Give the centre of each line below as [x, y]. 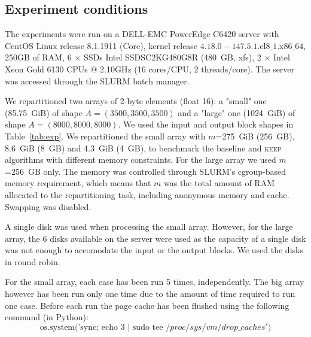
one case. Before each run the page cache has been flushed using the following [147, 305]
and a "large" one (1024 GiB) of [237, 112]
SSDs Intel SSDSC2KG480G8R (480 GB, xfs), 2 [172, 57]
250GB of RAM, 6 [38, 57]
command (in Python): [47, 317]
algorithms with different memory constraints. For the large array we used [141, 160]
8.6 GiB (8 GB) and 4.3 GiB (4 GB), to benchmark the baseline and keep [143, 148]
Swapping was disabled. [48, 206]
